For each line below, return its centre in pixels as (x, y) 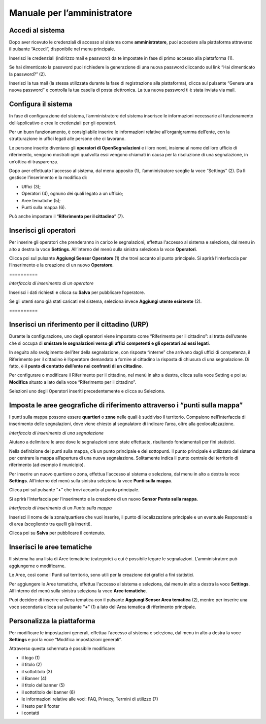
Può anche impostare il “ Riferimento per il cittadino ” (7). (67, 217)
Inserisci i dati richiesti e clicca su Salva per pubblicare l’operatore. (77, 292)
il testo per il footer (41, 706)
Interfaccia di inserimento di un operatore (51, 283)
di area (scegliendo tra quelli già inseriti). (50, 524)
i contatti (30, 713)
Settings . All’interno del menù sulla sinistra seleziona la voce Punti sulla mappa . (91, 481)
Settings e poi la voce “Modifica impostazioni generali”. (66, 639)
